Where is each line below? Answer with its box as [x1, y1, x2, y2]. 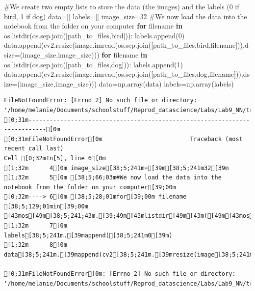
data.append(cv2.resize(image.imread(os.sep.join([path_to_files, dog [4, 69, 207, 79]
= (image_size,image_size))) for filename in [14, 49, 148, 59]
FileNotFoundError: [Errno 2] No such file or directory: [4, 97, 197, 104]
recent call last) [4, 145, 64, 152]
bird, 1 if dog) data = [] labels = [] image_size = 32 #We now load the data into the [4, 11, 247, 21]
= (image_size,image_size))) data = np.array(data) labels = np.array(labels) [12, 78, 234, 88]
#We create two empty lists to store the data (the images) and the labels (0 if [4, 1, 239, 11]
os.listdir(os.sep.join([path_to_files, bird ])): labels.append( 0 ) [4, 30, 185, 40]
